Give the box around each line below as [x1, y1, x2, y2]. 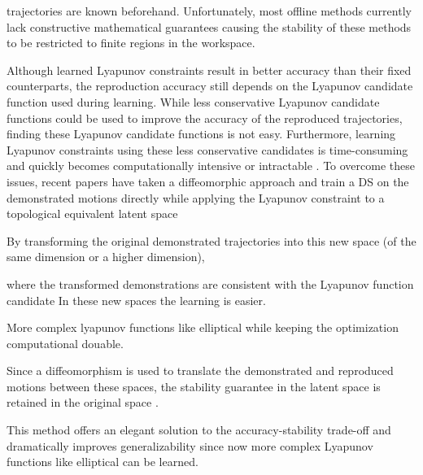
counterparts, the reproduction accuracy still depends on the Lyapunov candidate [7, 77, 413, 94]
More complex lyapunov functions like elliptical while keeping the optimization [7, 319, 399, 336]
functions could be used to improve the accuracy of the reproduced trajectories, [7, 109, 403, 126]
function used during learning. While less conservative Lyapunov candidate [7, 93, 380, 110]
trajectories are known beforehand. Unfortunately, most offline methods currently [7, 2, 412, 19]
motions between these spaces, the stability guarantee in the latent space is [7, 377, 381, 394]
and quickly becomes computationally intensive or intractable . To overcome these [7, 157, 415, 174]
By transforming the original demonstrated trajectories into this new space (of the [7, 232, 416, 249]
